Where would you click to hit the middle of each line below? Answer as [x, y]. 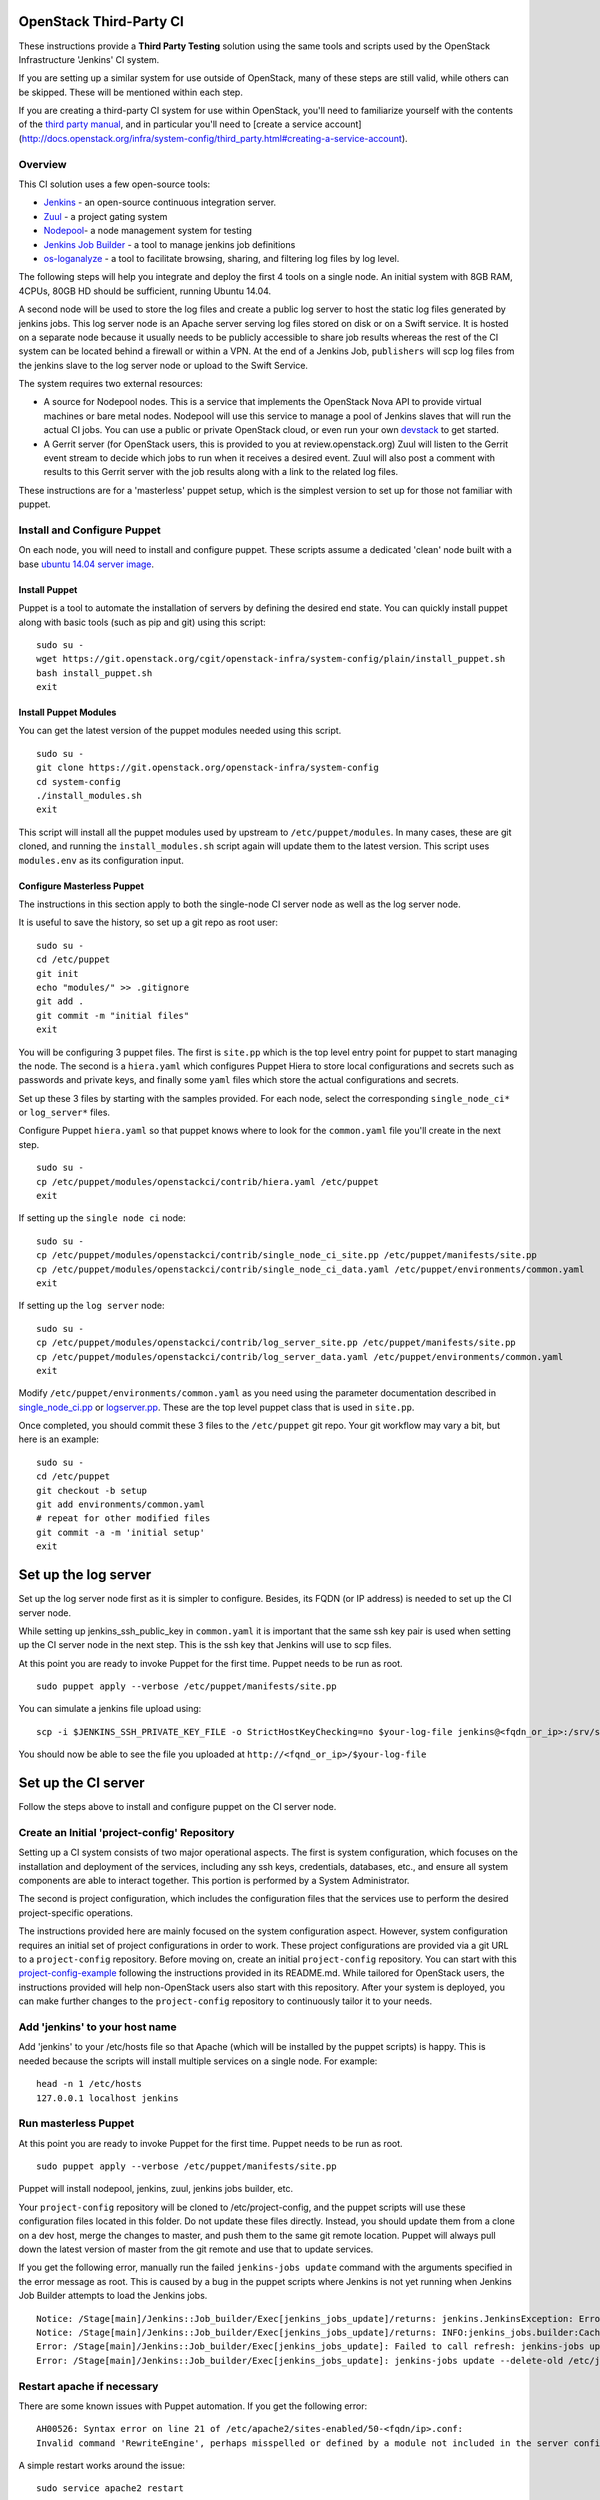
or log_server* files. [64, 1112]
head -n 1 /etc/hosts [89, 2084]
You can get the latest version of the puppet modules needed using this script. [180, 731]
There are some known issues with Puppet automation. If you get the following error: [193, 2406]
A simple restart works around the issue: [101, 2466]
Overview [42, 164]
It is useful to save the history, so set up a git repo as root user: [148, 922]
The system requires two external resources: [111, 384]
